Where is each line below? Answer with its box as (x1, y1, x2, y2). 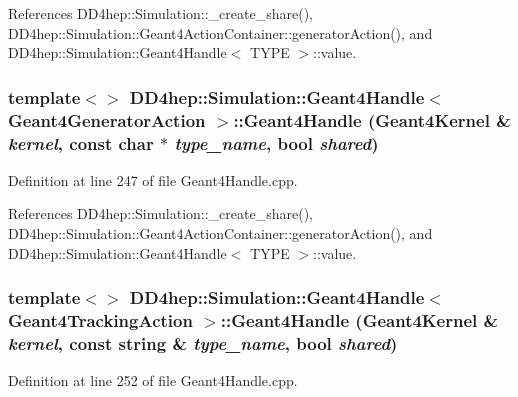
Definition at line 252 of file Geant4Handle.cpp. (8, 370, 298, 391)
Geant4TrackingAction (8, 308, 193, 333)
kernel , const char (8, 130, 154, 155)
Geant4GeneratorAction (8, 107, 206, 132)
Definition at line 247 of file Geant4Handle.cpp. (8, 169, 298, 190)
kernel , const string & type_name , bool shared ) (8, 330, 398, 355)
